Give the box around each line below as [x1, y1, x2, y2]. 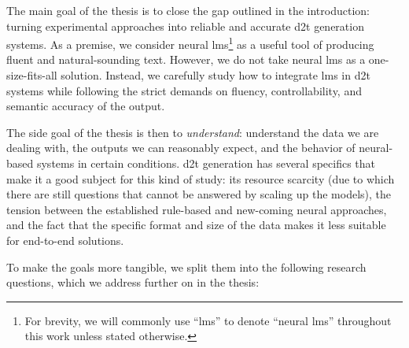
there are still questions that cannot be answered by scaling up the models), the [6, 186, 392, 202]
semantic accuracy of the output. [6, 98, 165, 114]
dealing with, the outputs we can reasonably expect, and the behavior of [6, 139, 356, 156]
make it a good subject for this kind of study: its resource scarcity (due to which [6, 170, 395, 187]
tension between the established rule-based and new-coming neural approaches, [6, 201, 387, 217]
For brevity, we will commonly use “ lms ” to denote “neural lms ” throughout [24, 312, 392, 328]
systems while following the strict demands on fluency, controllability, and [6, 82, 362, 98]
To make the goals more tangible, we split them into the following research [6, 258, 367, 275]
